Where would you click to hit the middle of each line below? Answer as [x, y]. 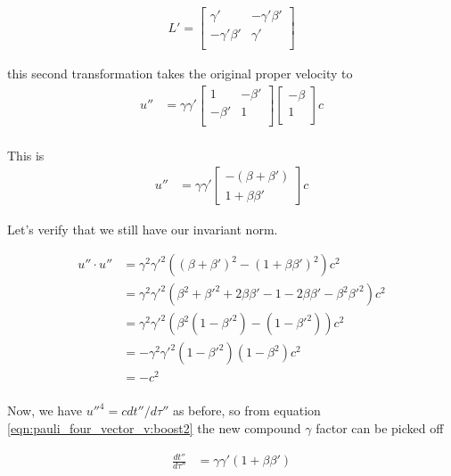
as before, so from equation [246, 410]
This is [26, 155]
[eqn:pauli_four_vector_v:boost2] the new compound [154, 427]
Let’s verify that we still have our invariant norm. [143, 229]
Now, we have [45, 410]
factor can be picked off [380, 427]
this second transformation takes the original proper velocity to [180, 74]
